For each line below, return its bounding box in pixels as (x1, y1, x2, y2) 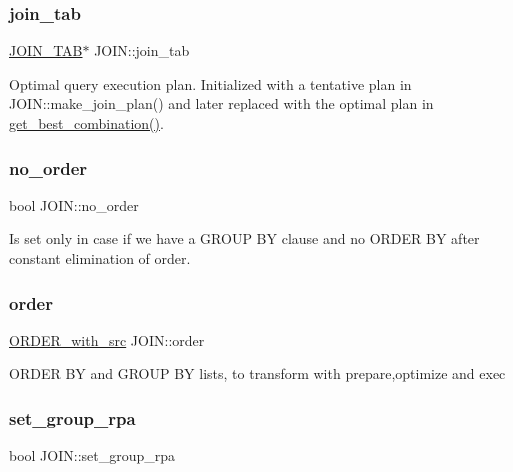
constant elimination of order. (9, 248, 191, 268)
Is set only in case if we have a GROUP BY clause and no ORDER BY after (9, 228, 480, 249)
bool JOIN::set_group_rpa (9, 445, 176, 466)
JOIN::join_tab (94, 40, 190, 61)
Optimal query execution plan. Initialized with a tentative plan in (9, 73, 412, 94)
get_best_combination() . (9, 113, 164, 133)
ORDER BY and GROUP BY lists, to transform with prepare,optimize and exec (9, 363, 506, 384)
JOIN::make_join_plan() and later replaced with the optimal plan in (9, 93, 434, 114)
